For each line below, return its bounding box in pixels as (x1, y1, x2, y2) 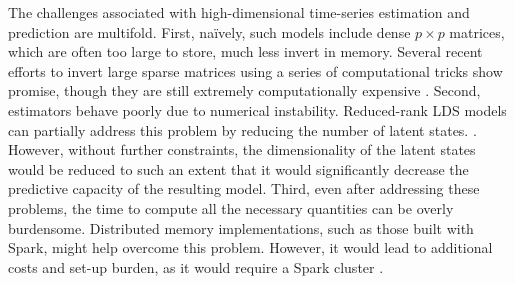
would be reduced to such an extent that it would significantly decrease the (8, 158, 469, 179)
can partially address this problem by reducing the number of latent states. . (8, 119, 477, 140)
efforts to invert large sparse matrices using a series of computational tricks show (8, 60, 503, 81)
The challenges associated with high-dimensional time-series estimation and (8, 2, 470, 22)
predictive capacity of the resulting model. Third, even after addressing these (8, 178, 480, 199)
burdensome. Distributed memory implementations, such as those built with (8, 217, 474, 238)
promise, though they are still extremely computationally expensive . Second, (8, 80, 481, 101)
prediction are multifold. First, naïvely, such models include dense (8, 21, 411, 42)
